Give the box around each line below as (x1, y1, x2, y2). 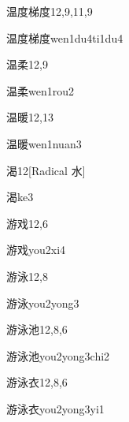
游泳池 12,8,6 (6, 321, 68, 338)
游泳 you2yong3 (6, 294, 79, 311)
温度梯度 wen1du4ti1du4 (6, 29, 123, 46)
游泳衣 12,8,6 (6, 374, 68, 390)
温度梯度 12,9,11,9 (6, 3, 93, 19)
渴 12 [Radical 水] (6, 162, 86, 178)
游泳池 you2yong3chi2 (6, 347, 110, 364)
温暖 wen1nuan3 (6, 135, 82, 151)
